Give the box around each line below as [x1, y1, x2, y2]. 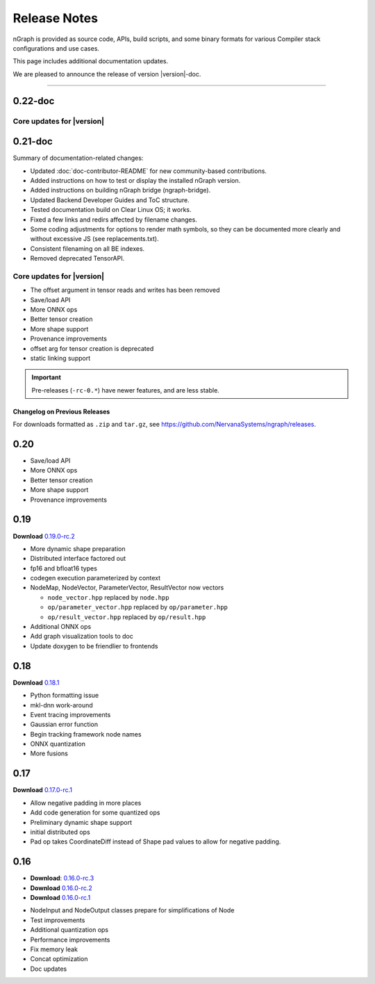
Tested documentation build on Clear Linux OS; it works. [30, 206, 192, 214]
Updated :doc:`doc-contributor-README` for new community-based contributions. [30, 167, 267, 175]
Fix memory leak [30, 945, 78, 953]
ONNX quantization [30, 740, 86, 748]
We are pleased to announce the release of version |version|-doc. [12, 69, 201, 78]
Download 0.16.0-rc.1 [30, 894, 91, 902]
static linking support [30, 354, 91, 362]
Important [31, 373, 62, 382]
